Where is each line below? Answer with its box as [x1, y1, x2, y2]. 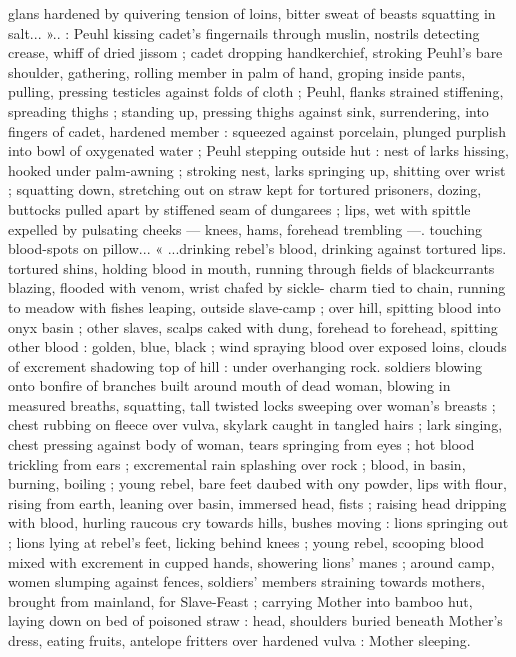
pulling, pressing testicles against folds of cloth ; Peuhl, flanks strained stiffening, [8, 81, 504, 102]
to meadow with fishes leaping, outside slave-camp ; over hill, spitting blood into [8, 296, 501, 317]
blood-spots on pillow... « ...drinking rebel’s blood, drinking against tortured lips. [8, 238, 507, 259]
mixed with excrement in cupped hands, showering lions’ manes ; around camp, [8, 551, 495, 572]
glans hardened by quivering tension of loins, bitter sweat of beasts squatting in [8, 3, 496, 23]
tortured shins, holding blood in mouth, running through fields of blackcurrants [8, 257, 495, 278]
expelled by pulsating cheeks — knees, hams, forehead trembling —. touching [8, 218, 483, 239]
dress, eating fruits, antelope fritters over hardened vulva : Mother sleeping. [8, 630, 471, 650]
